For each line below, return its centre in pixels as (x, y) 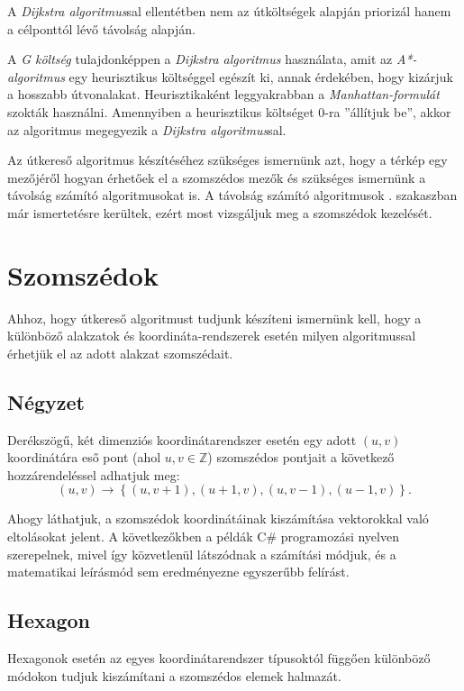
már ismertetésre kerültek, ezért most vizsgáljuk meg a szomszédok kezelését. (220, 212)
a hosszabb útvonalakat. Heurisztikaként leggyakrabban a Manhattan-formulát (223, 94)
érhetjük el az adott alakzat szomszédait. (120, 353)
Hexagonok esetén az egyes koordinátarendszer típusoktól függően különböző (219, 658)
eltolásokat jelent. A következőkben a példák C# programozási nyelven (203, 536)
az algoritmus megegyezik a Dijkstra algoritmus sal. (147, 129)
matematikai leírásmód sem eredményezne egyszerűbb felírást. (178, 572)
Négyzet (46, 401)
